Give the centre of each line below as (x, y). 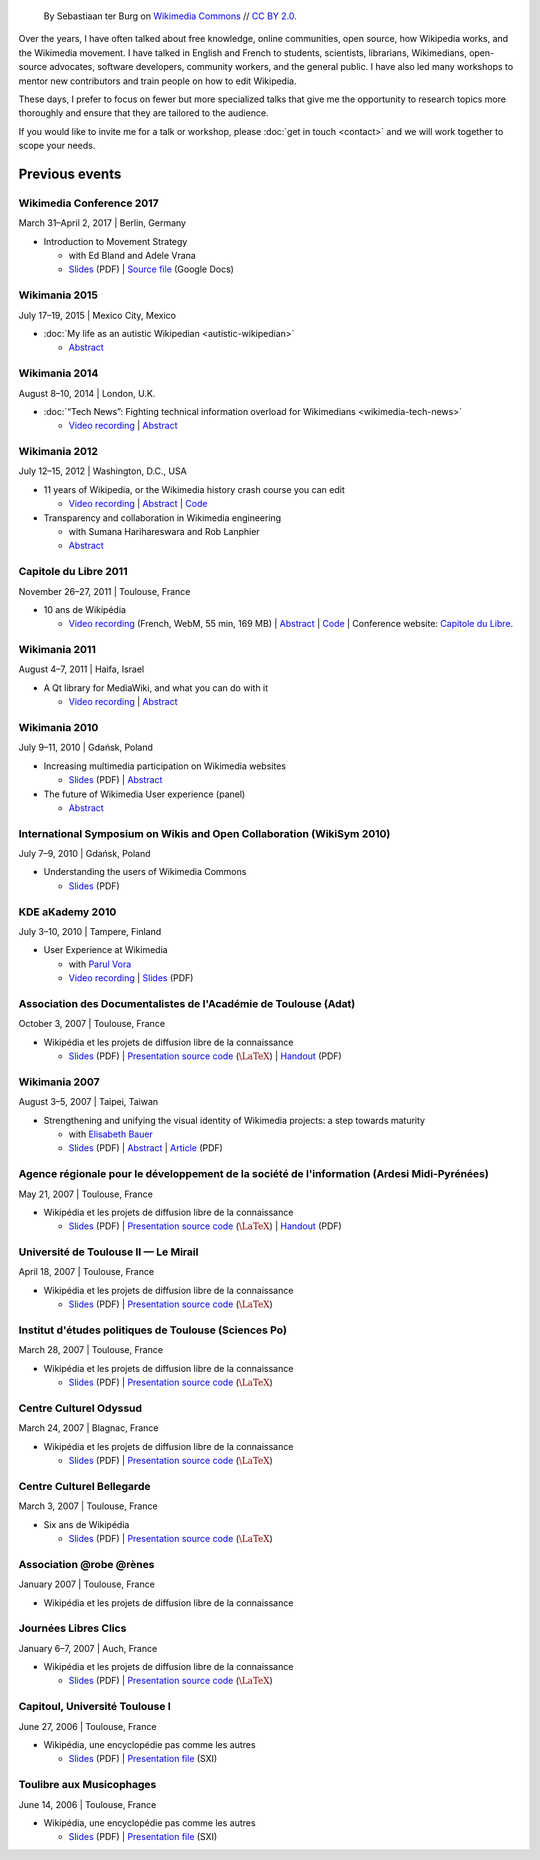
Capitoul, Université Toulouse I (95, 1707)
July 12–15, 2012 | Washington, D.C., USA (102, 471)
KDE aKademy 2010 (67, 912)
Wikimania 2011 (57, 650)
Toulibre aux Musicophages (87, 1785)
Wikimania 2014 (58, 373)
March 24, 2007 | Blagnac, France (88, 1428)
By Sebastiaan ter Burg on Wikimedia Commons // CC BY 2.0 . (170, 16)
